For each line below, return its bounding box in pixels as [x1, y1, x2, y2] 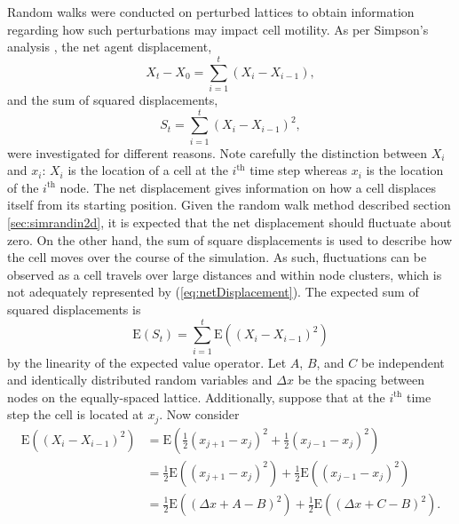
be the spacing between [297, 370, 425, 389]
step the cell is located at [7, 405, 144, 424]
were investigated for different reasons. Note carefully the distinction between [7, 143, 427, 162]
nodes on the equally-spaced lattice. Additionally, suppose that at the [7, 387, 385, 406]
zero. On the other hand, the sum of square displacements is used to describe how [7, 230, 453, 249]
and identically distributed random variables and [7, 370, 273, 389]
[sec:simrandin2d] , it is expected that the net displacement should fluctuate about [7, 213, 452, 231]
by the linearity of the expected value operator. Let [7, 353, 287, 371]
